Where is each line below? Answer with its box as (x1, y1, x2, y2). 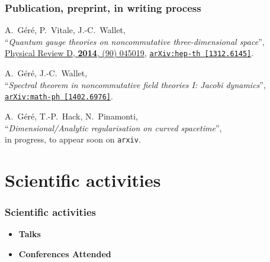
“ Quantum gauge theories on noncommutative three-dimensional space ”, (5, 35, 265, 47)
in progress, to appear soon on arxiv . (5, 133, 141, 145)
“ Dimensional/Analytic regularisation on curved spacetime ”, (5, 121, 222, 134)
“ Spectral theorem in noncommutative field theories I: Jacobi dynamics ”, (5, 78, 266, 90)
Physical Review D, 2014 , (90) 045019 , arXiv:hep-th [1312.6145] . (5, 47, 254, 59)
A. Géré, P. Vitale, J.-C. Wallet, (5, 24, 126, 36)
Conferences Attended (18, 247, 111, 260)
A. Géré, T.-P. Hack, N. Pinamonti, (5, 109, 138, 122)
